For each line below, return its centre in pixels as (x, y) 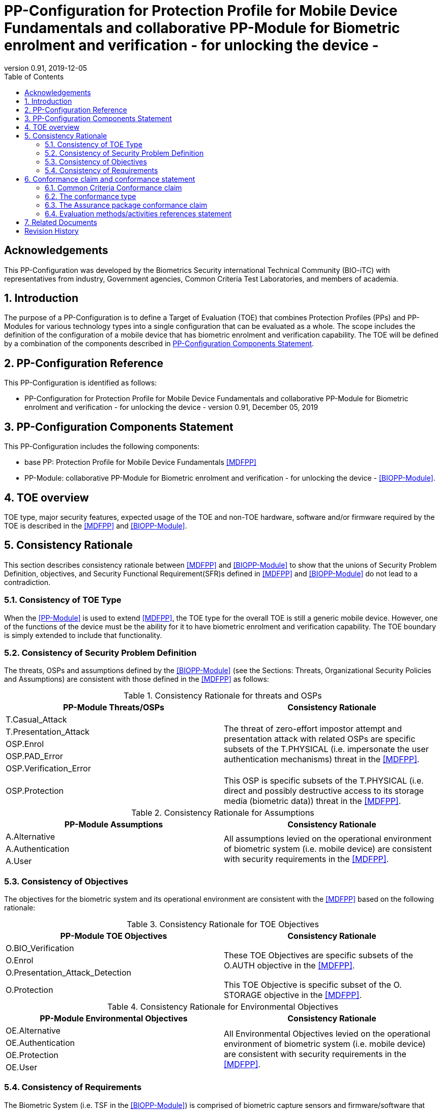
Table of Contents (34, 76)
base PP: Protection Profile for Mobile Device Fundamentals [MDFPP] (140, 462)
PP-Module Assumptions (114, 825)
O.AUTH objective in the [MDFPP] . (289, 966)
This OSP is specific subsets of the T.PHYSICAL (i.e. (324, 781)
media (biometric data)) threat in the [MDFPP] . (313, 801)
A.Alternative (31, 837)
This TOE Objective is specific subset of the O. (313, 985)
